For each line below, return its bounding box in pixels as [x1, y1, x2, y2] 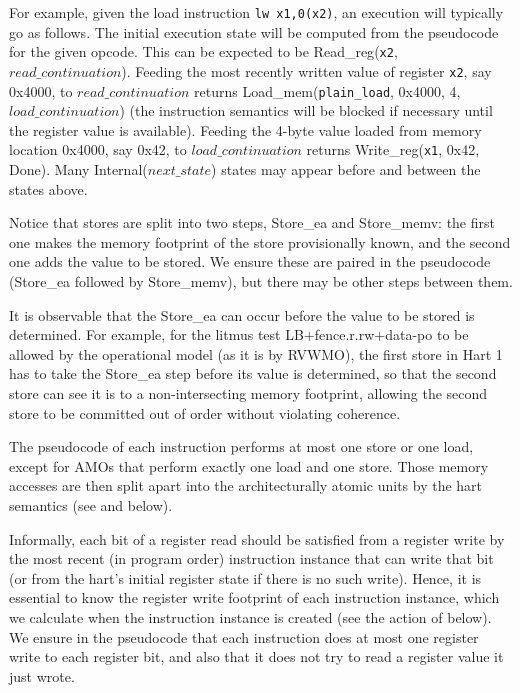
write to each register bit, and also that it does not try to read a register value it [9, 646, 504, 667]
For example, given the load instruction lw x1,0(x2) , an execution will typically [9, 2, 504, 22]
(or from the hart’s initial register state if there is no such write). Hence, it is [9, 567, 482, 588]
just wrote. [9, 665, 75, 686]
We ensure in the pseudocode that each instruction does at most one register [9, 626, 479, 647]
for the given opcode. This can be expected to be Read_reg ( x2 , [9, 41, 398, 62]
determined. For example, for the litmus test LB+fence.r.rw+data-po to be [9, 324, 469, 345]
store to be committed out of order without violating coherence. [9, 402, 401, 423]
